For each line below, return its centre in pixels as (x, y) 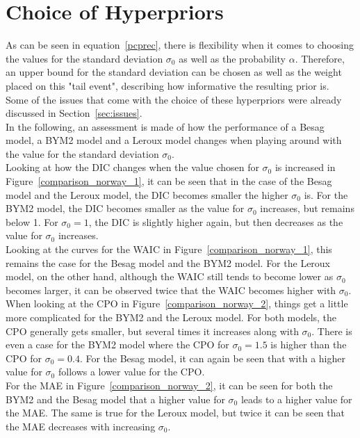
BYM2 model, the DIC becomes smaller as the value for (125, 208)
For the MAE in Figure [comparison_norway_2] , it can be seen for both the (169, 385)
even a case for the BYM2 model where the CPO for (117, 344)
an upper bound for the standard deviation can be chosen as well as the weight (174, 72)
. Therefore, (320, 58)
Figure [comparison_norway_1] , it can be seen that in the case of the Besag (169, 181)
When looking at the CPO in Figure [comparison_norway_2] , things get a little (177, 303)
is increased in (305, 167)
